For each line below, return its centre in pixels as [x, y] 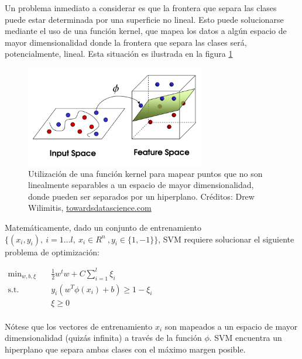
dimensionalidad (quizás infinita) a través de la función [103, 338]
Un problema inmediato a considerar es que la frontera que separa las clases [141, 8]
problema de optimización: [52, 252]
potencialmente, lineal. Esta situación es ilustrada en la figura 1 [119, 54]
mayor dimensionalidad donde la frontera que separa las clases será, [126, 42]
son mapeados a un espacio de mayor [231, 326]
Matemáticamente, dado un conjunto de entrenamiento [103, 228]
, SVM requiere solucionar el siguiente [226, 239]
